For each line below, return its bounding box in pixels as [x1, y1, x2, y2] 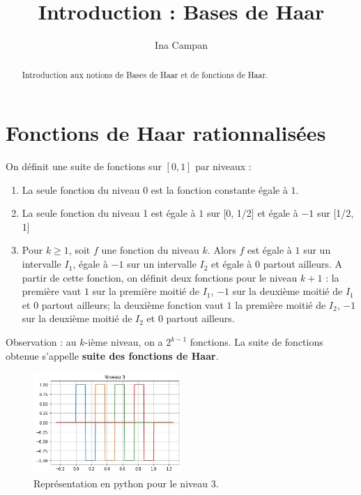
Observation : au [6, 335, 77, 349]
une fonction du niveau [101, 243, 199, 257]
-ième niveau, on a [84, 335, 163, 349]
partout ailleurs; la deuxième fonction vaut [41, 297, 224, 312]
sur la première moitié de [92, 284, 199, 298]
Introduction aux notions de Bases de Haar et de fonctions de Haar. [22, 68, 268, 80]
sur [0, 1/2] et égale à [206, 206, 298, 220]
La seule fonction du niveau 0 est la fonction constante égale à [22, 182, 288, 197]
